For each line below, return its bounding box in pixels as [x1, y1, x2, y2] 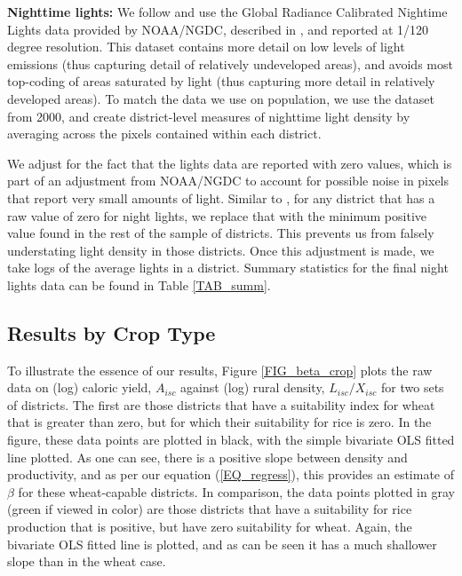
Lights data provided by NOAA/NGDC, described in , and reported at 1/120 [7, 20, 429, 38]
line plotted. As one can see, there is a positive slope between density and [7, 447, 408, 466]
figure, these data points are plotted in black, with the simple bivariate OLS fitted [7, 430, 455, 449]
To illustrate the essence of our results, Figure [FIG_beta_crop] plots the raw [7, 360, 433, 379]
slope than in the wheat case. [7, 552, 166, 571]
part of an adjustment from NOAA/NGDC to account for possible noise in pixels [7, 171, 450, 190]
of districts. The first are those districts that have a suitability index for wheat [7, 395, 435, 414]
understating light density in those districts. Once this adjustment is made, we [7, 241, 434, 259]
